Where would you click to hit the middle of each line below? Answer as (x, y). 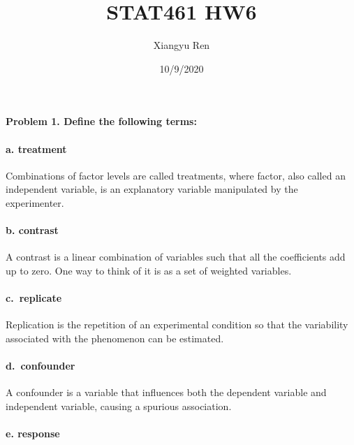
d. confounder (40, 366)
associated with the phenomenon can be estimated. (115, 338)
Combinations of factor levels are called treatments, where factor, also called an (176, 175)
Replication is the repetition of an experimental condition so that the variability (177, 324)
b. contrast (32, 230)
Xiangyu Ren (182, 45)
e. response (33, 433)
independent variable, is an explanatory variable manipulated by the (152, 189)
